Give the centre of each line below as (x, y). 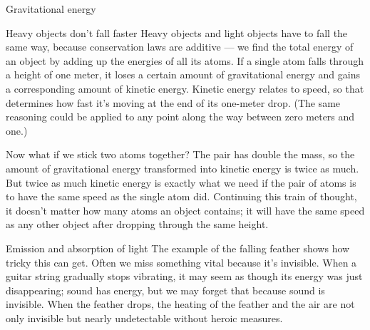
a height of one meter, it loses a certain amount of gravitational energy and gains (183, 74)
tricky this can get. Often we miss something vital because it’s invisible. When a (181, 262)
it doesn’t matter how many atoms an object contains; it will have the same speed (185, 210)
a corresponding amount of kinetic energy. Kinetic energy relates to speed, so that (185, 88)
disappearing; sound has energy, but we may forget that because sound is (165, 290)
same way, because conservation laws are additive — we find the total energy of (180, 47)
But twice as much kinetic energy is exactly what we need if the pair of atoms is (181, 182)
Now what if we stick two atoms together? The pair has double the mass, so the (180, 154)
